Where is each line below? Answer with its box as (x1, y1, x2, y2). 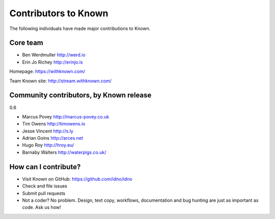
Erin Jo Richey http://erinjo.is (22, 59, 84, 65)
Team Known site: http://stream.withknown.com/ (9, 78, 112, 84)
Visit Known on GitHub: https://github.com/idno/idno (22, 176, 132, 182)
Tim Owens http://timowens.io (22, 121, 86, 127)
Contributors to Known (9, 8, 109, 19)
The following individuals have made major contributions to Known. (9, 25, 151, 32)
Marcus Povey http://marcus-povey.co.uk (22, 113, 109, 119)
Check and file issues (22, 183, 67, 189)
